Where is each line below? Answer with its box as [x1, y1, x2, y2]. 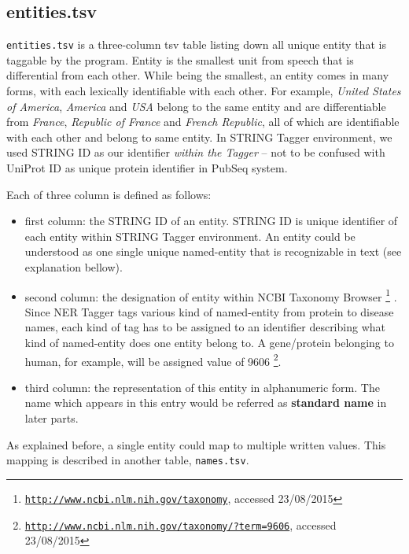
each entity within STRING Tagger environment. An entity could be [24, 227, 356, 244]
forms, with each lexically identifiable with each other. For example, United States [6, 83, 401, 99]
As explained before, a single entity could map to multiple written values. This [6, 436, 386, 452]
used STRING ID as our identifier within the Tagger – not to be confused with [6, 144, 385, 161]
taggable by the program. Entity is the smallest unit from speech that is [6, 51, 354, 68]
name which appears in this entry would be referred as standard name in [24, 394, 387, 411]
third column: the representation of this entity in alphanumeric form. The [24, 379, 380, 395]
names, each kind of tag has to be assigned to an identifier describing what [24, 319, 385, 335]
